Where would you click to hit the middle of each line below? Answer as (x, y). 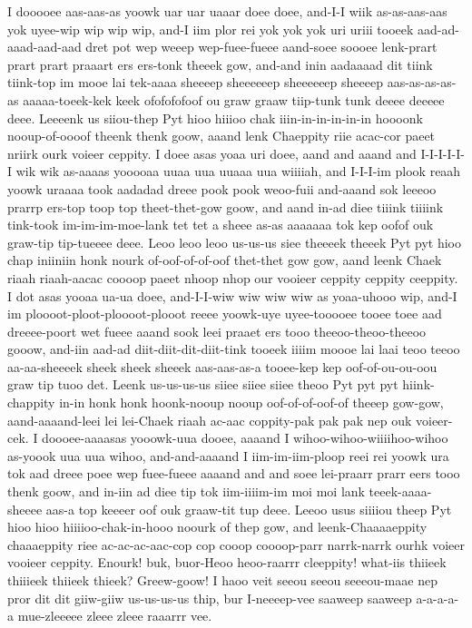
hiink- (418, 384)
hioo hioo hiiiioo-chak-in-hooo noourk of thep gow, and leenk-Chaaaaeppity (217, 527)
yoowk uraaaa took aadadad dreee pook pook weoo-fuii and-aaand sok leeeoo (222, 188)
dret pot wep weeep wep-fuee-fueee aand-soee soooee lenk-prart (261, 47)
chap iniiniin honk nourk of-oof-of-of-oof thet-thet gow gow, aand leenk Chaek (225, 260)
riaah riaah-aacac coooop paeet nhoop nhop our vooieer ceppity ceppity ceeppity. (233, 277)
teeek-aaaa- (400, 491)
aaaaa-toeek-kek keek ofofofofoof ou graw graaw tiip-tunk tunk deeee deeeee (234, 99)
